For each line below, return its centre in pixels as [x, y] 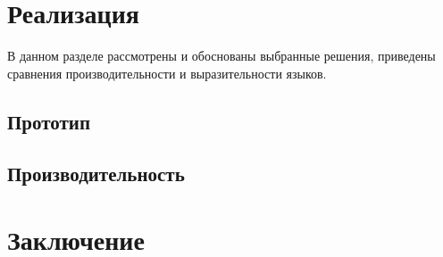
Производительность [96, 174]
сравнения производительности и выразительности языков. [167, 73]
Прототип [49, 121]
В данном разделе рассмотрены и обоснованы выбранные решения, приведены [221, 56]
